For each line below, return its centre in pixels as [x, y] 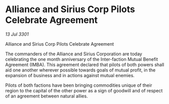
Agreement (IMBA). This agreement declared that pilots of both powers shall [85, 64]
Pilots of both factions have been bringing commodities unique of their [79, 85]
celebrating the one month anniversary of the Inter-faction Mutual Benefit [82, 59]
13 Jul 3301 [17, 34]
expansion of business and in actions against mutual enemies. [70, 75]
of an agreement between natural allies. [47, 96]
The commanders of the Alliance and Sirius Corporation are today [74, 54]
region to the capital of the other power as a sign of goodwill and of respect [84, 90]
